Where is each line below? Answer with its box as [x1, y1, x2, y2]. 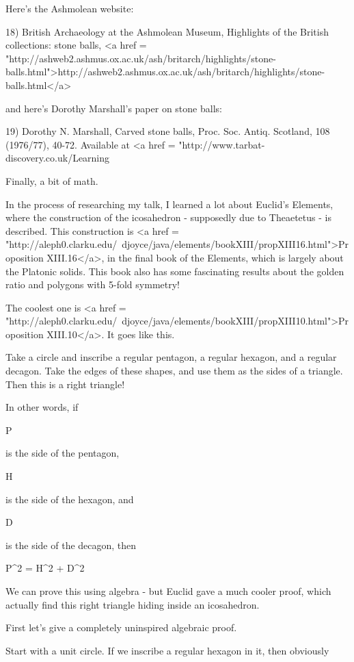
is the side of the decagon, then [5, 537, 137, 552]
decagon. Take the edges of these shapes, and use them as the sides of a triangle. [5, 364, 343, 378]
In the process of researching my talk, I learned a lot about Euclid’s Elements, [5, 196, 333, 211]
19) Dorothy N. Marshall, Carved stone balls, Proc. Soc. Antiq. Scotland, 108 [5, 124, 330, 138]
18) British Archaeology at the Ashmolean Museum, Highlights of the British [5, 24, 329, 38]
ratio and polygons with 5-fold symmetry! [5, 277, 180, 292]
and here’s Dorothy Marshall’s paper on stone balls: [5, 101, 222, 115]
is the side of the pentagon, [5, 446, 120, 460]
